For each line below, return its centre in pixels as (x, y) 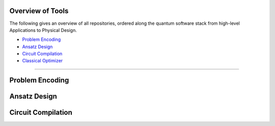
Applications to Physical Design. (43, 30)
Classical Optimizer (43, 61)
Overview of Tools (39, 11)
